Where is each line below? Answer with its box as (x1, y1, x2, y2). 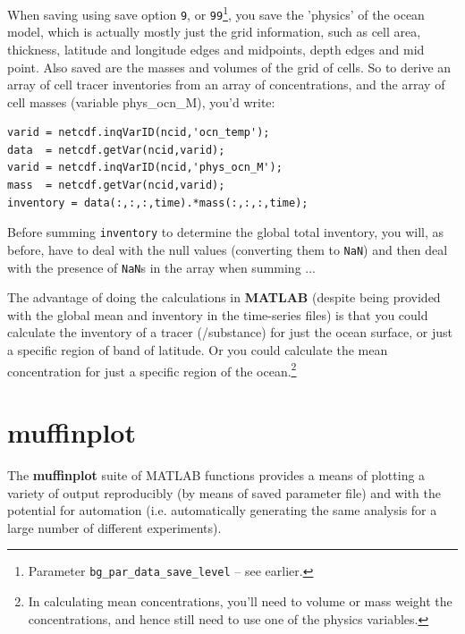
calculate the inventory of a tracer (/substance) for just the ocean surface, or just (7, 323, 452, 342)
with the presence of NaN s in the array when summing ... (7, 258, 316, 276)
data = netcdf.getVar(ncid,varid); (7, 143, 225, 156)
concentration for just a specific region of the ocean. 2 (7, 359, 297, 380)
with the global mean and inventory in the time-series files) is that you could (7, 305, 428, 324)
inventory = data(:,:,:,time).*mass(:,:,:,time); (7, 196, 309, 209)
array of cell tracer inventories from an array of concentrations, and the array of (7, 75, 445, 94)
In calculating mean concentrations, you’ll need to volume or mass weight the (28, 592, 452, 610)
